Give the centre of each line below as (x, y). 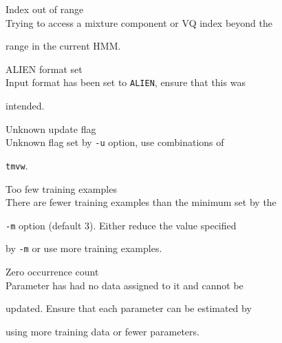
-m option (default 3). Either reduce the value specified (121, 225)
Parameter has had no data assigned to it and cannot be (124, 285)
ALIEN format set (44, 69)
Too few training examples (61, 188)
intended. (25, 106)
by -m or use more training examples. (84, 248)
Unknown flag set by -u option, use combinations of (115, 142)
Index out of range (45, 9)
